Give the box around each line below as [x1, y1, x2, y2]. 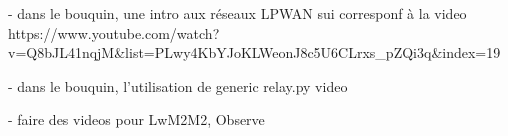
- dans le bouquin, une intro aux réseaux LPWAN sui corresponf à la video [8, 3, 467, 23]
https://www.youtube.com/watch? [8, 22, 220, 43]
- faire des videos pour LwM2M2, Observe [8, 109, 265, 130]
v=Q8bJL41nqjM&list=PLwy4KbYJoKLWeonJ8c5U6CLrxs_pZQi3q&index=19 [8, 42, 501, 63]
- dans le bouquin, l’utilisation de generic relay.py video [8, 75, 348, 96]
